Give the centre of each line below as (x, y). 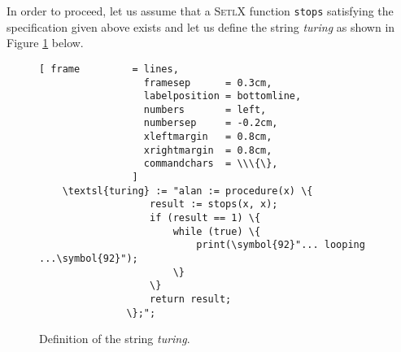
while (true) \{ (217, 231)
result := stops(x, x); (214, 204)
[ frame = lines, (109, 69)
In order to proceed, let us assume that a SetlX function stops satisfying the (200, 11)
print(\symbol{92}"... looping (281, 245)
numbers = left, (205, 109)
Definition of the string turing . (115, 339)
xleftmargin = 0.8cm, (208, 137)
